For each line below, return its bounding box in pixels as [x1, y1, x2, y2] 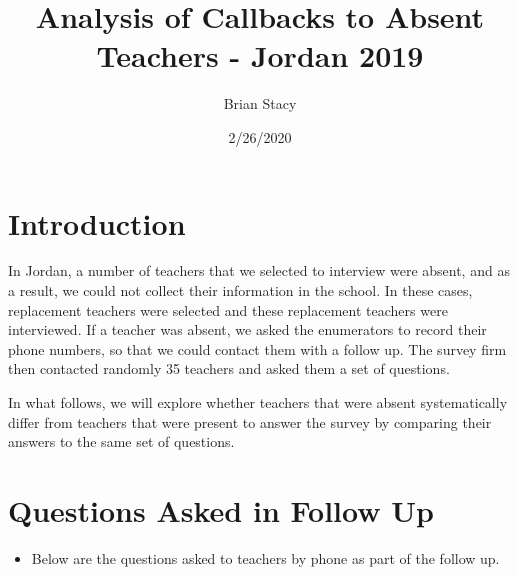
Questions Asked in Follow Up [8, 489, 434, 530]
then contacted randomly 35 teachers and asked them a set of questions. [8, 358, 450, 379]
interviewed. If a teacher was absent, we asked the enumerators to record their [8, 319, 487, 340]
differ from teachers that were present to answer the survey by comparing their [8, 411, 492, 432]
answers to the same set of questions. [8, 431, 235, 452]
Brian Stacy [223, 93, 297, 114]
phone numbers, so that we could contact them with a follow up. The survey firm [8, 338, 507, 359]
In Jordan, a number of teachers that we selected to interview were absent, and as [8, 260, 510, 281]
